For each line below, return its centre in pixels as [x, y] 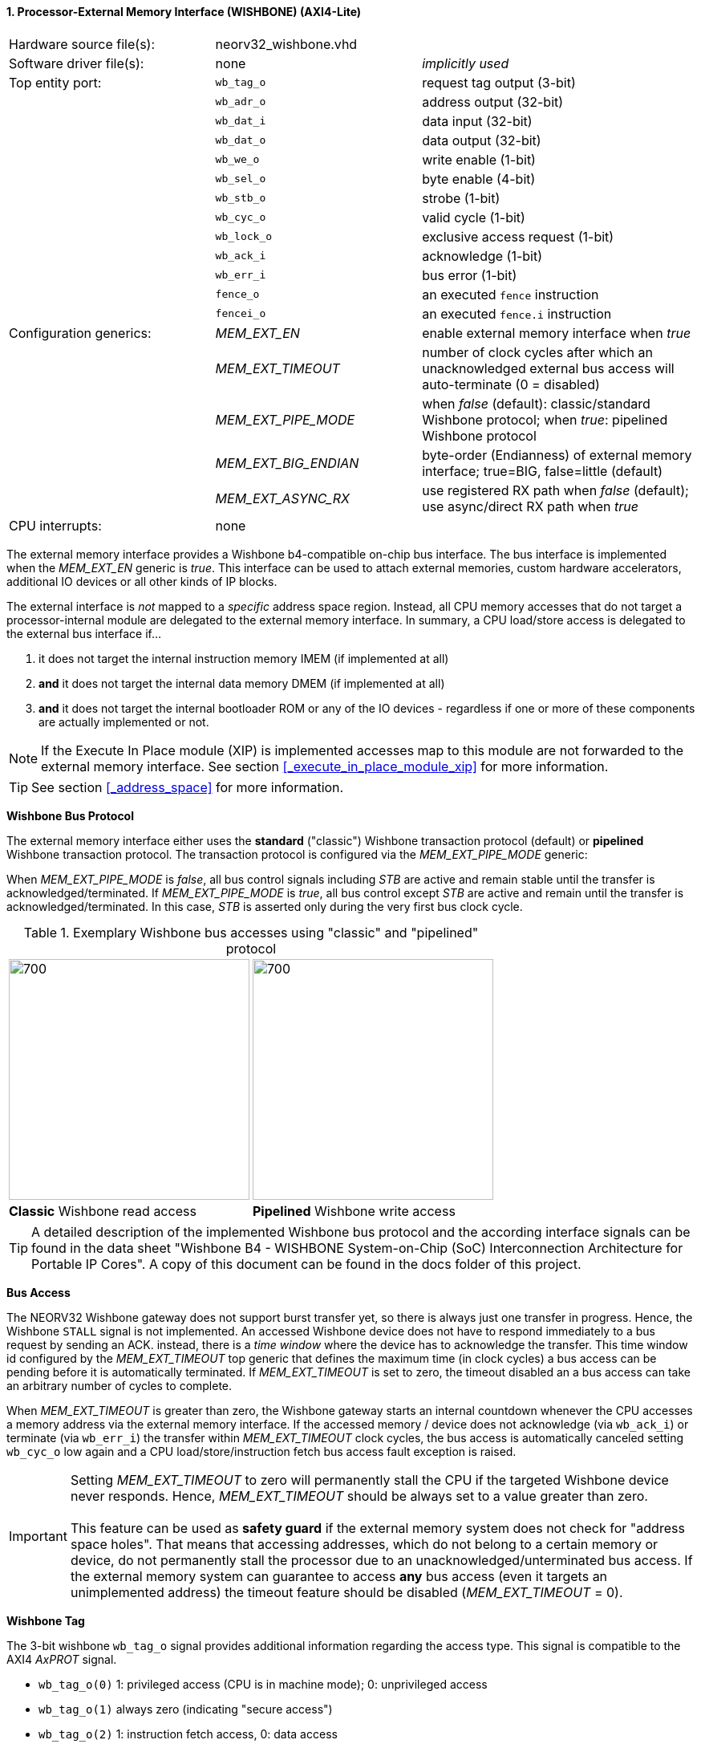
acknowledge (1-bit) [482, 256]
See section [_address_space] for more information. [188, 787]
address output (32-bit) [493, 102]
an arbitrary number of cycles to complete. [120, 1385]
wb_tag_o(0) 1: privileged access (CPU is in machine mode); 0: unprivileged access [263, 1684]
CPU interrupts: [55, 525]
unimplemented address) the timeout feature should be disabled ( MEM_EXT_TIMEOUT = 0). [346, 1592]
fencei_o [241, 314]
